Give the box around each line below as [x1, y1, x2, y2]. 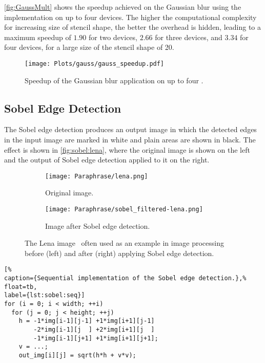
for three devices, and [155, 31, 222, 42]
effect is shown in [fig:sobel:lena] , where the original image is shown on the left [4, 144, 250, 155]
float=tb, [4, 283, 37, 291]
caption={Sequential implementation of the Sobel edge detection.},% [4, 275, 247, 282]
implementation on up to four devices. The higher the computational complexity [4, 11, 257, 22]
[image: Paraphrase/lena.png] [45, 172, 148, 180]
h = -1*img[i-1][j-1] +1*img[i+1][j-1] [18, 317, 155, 325]
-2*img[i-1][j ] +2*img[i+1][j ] [33, 326, 155, 334]
